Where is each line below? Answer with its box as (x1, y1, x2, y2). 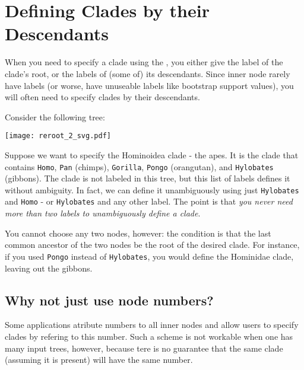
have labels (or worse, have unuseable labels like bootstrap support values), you (5, 79, 294, 91)
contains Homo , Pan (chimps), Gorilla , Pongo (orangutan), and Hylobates (5, 160, 274, 173)
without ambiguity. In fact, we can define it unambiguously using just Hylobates (5, 183, 299, 196)
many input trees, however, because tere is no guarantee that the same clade (5, 342, 283, 354)
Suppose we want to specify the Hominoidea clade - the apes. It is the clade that (5, 148, 299, 161)
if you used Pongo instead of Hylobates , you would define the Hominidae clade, (5, 250, 294, 262)
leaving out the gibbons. (5, 261, 93, 274)
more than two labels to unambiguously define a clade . (5, 207, 201, 219)
